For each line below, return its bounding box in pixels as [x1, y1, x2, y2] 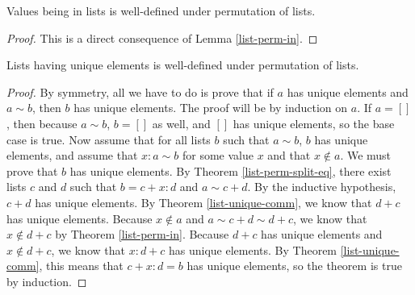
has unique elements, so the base [233, 114, 395, 131]
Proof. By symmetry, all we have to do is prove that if [6, 83, 274, 100]
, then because [6, 114, 78, 131]
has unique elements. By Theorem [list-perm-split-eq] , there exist [69, 162, 392, 179]
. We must [340, 147, 392, 164]
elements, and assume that [6, 147, 138, 164]
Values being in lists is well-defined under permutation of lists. [6, 2, 316, 19]
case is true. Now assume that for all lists [6, 131, 211, 147]
